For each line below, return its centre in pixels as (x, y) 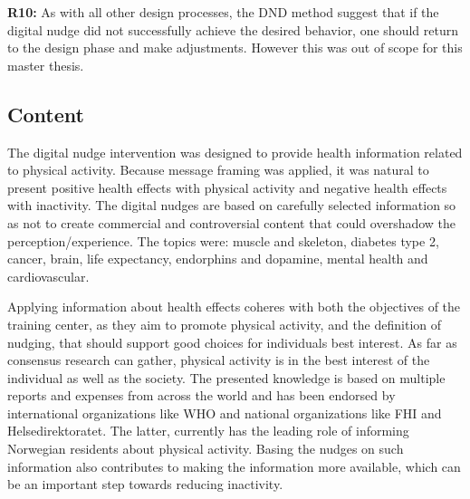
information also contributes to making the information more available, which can (234, 466)
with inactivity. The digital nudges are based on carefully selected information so (232, 205)
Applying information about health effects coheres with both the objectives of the (234, 307)
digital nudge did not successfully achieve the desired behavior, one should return (233, 29)
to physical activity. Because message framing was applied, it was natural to (218, 170)
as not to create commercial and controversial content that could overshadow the (232, 222)
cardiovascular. (48, 276)
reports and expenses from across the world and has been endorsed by (201, 395)
